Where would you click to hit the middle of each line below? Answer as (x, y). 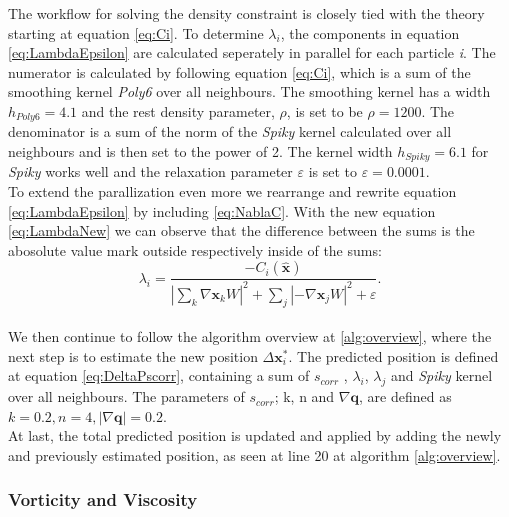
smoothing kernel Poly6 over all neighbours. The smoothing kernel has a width (249, 91)
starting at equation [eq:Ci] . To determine (136, 32)
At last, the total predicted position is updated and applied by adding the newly (255, 435)
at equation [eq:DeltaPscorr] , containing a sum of (159, 375)
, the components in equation (370, 32)
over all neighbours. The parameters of (126, 396)
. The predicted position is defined (393, 355)
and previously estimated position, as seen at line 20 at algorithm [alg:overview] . (254, 454)
